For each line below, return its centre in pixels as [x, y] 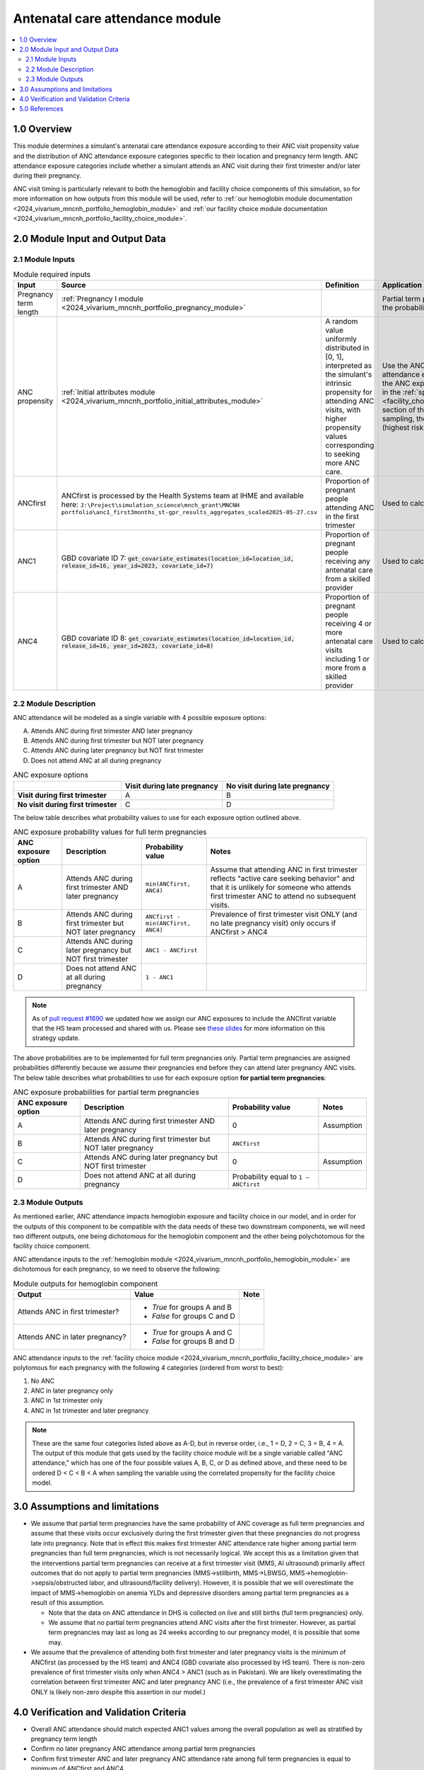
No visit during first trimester [67, 804]
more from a [346, 668]
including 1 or [348, 659]
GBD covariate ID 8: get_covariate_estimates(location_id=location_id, [178, 638]
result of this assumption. [68, 1603]
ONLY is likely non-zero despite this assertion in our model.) [118, 1691]
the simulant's [349, 375]
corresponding [350, 445]
